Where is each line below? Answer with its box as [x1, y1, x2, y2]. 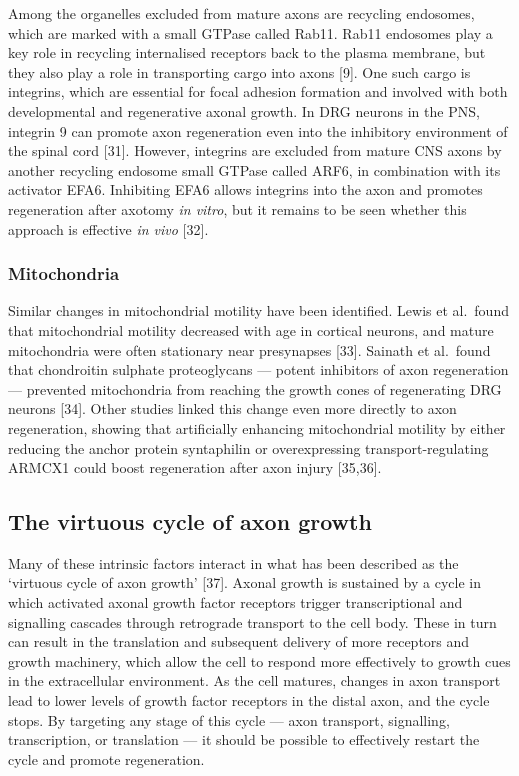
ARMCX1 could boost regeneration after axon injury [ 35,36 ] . [8, 457, 382, 478]
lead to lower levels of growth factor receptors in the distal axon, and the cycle [8, 690, 490, 711]
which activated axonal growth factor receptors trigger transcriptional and [8, 592, 463, 613]
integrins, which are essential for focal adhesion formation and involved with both [8, 81, 508, 102]
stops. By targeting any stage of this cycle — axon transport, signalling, [8, 709, 450, 730]
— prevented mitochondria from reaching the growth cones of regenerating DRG [8, 378, 502, 399]
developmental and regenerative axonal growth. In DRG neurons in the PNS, [8, 100, 480, 121]
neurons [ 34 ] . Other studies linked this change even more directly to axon [8, 398, 457, 419]
